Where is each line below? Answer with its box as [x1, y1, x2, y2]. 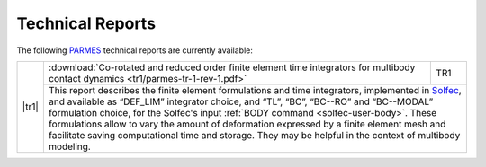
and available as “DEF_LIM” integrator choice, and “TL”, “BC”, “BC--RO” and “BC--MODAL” [48, 95, 434, 108]
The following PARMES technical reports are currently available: [16, 45, 254, 56]
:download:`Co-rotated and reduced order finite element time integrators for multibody [48, 61, 416, 74]
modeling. [48, 140, 92, 153]
